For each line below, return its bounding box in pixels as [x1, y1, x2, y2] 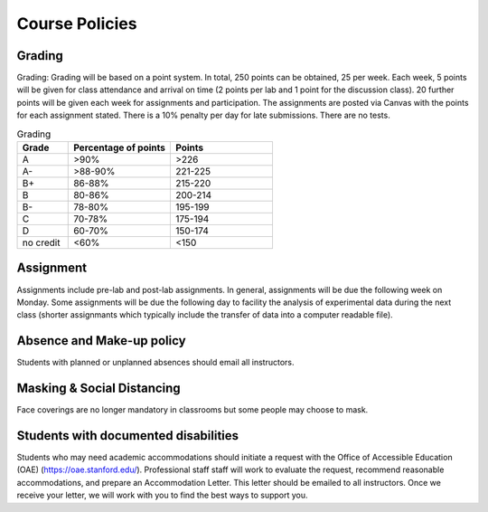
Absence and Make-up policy [16, 333, 186, 348]
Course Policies [16, 14, 137, 33]
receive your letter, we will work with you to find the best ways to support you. [16, 489, 308, 501]
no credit [22, 236, 61, 249]
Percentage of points [73, 141, 166, 154]
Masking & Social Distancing [16, 381, 181, 396]
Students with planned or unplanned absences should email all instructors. [16, 357, 295, 368]
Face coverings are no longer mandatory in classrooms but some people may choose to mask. [16, 404, 369, 415]
